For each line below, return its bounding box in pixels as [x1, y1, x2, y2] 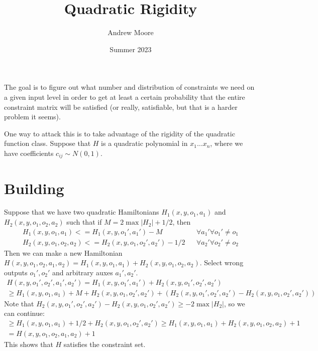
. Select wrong [199, 257, 244, 268]
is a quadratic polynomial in [101, 138, 188, 148]
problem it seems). [4, 111, 61, 122]
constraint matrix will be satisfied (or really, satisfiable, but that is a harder [4, 101, 238, 112]
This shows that [4, 338, 53, 349]
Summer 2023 [110, 44, 152, 54]
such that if [66, 217, 102, 227]
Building [4, 178, 64, 198]
